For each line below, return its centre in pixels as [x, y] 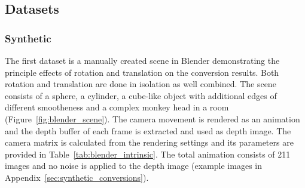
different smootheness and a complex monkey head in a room [117, 107]
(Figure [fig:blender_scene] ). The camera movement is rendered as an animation [152, 118]
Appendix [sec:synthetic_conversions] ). [77, 177]
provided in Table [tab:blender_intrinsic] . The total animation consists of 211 [148, 154]
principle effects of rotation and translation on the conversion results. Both [142, 72]
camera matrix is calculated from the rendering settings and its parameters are [149, 142]
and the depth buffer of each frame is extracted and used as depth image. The [148, 130]
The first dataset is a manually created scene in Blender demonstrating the [142, 60]
